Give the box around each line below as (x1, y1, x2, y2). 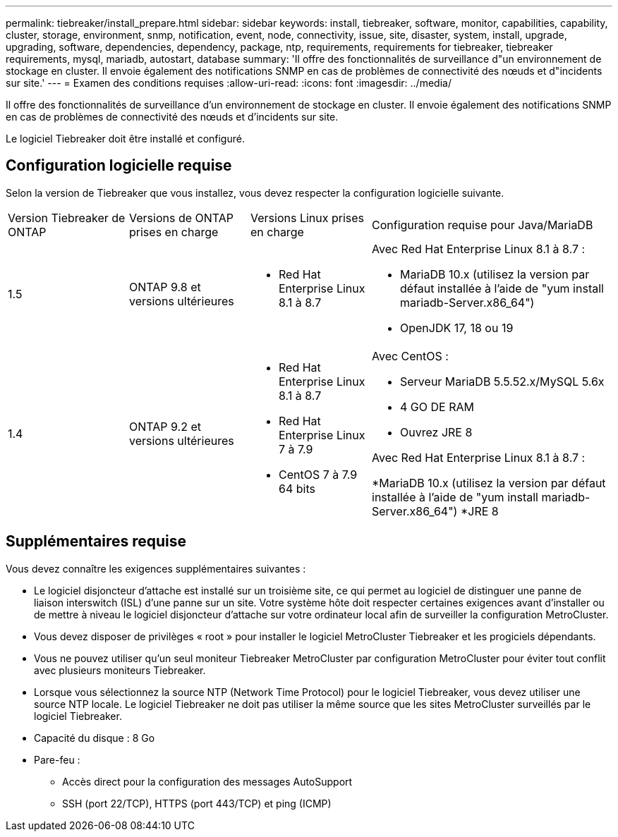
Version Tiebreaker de (8, 210, 126, 225)
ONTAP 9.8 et (129, 279, 201, 294)
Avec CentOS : (372, 348, 449, 363)
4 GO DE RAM (400, 399, 474, 414)
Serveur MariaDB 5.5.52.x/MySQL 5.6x (400, 374, 605, 389)
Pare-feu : (34, 753, 80, 766)
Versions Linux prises (250, 210, 365, 225)
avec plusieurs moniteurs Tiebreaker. (34, 664, 206, 676)
